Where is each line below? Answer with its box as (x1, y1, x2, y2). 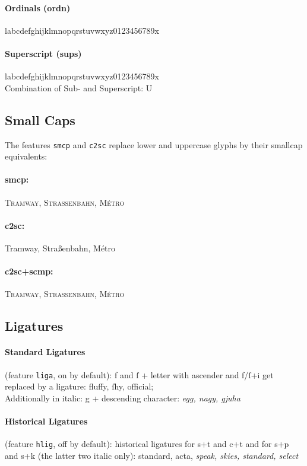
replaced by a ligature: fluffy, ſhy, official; (5, 380, 154, 392)
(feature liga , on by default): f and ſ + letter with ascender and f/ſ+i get (5, 368, 274, 381)
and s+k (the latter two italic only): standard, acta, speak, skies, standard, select (5, 449, 299, 461)
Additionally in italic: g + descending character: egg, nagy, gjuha (5, 391, 240, 404)
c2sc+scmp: (5, 265, 53, 277)
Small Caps (5, 110, 75, 129)
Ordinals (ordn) (5, 1, 71, 14)
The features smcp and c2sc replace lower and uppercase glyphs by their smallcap (5, 138, 303, 151)
